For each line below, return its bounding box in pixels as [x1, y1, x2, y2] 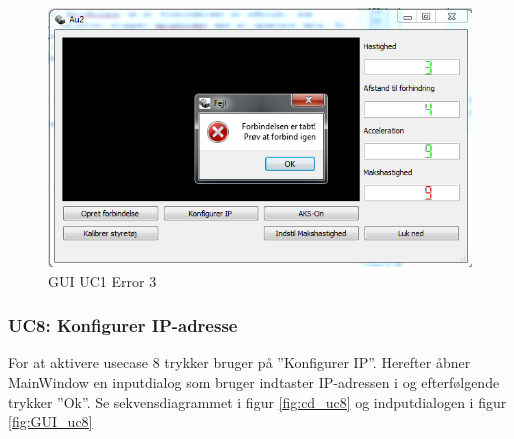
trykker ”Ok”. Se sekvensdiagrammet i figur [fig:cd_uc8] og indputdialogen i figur [8, 391, 507, 412]
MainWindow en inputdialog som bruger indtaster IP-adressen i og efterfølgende [8, 371, 500, 392]
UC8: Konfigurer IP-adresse [8, 313, 238, 338]
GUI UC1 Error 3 [48, 270, 157, 291]
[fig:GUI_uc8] [8, 411, 93, 432]
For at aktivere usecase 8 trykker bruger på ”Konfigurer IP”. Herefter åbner [8, 352, 471, 373]
